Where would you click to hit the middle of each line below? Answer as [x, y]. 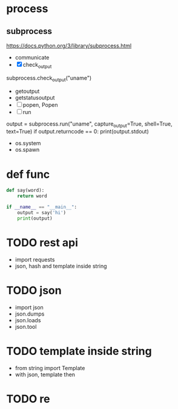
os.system [28, 143]
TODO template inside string [79, 351]
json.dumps [30, 314]
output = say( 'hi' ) [42, 212]
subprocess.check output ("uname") [49, 79]
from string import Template [50, 368]
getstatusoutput [35, 97]
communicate [32, 57]
